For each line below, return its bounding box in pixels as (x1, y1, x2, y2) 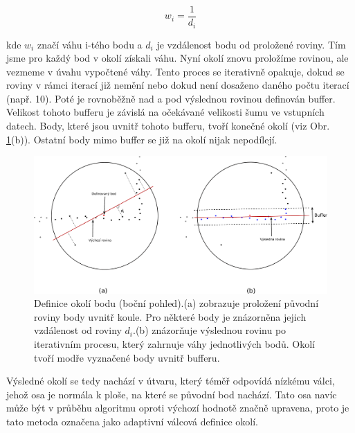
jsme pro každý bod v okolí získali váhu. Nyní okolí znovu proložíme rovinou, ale (6, 51, 349, 65)
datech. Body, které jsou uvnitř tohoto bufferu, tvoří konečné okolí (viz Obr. (6, 118, 330, 133)
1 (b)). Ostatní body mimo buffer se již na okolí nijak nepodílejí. (6, 132, 277, 146)
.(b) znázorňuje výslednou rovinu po (133, 323, 286, 337)
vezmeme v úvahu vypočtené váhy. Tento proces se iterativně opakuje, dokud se (6, 64, 345, 78)
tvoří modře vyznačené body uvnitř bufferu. (34, 350, 220, 364)
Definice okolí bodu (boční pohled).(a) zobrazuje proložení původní (34, 296, 319, 310)
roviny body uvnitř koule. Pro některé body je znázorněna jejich (34, 309, 307, 324)
